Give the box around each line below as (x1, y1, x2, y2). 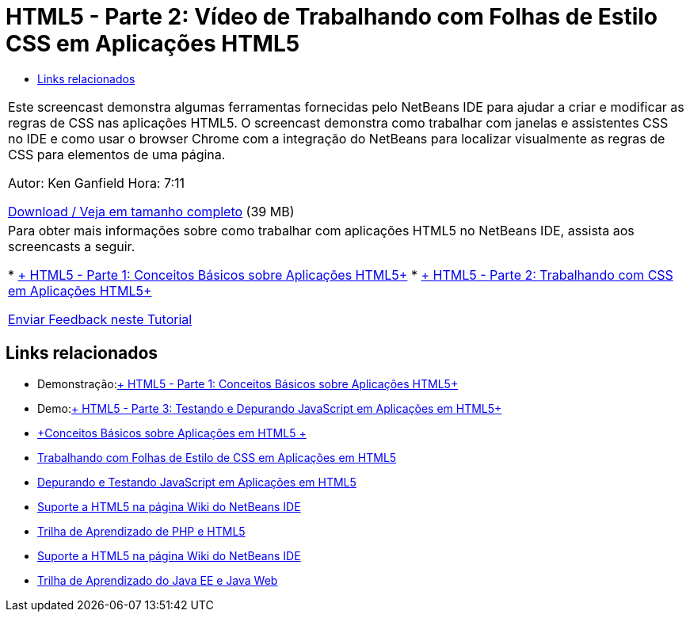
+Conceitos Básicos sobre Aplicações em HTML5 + (37, 425, 307, 440)
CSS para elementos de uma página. (8, 146, 226, 162)
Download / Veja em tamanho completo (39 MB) (8, 203, 295, 219)
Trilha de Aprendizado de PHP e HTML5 (37, 524, 246, 538)
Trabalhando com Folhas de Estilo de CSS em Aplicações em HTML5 (37, 450, 397, 464)
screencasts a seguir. (8, 238, 135, 254)
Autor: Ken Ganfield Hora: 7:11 (8, 174, 185, 191)
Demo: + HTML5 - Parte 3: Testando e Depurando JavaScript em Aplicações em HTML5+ (37, 401, 502, 415)
